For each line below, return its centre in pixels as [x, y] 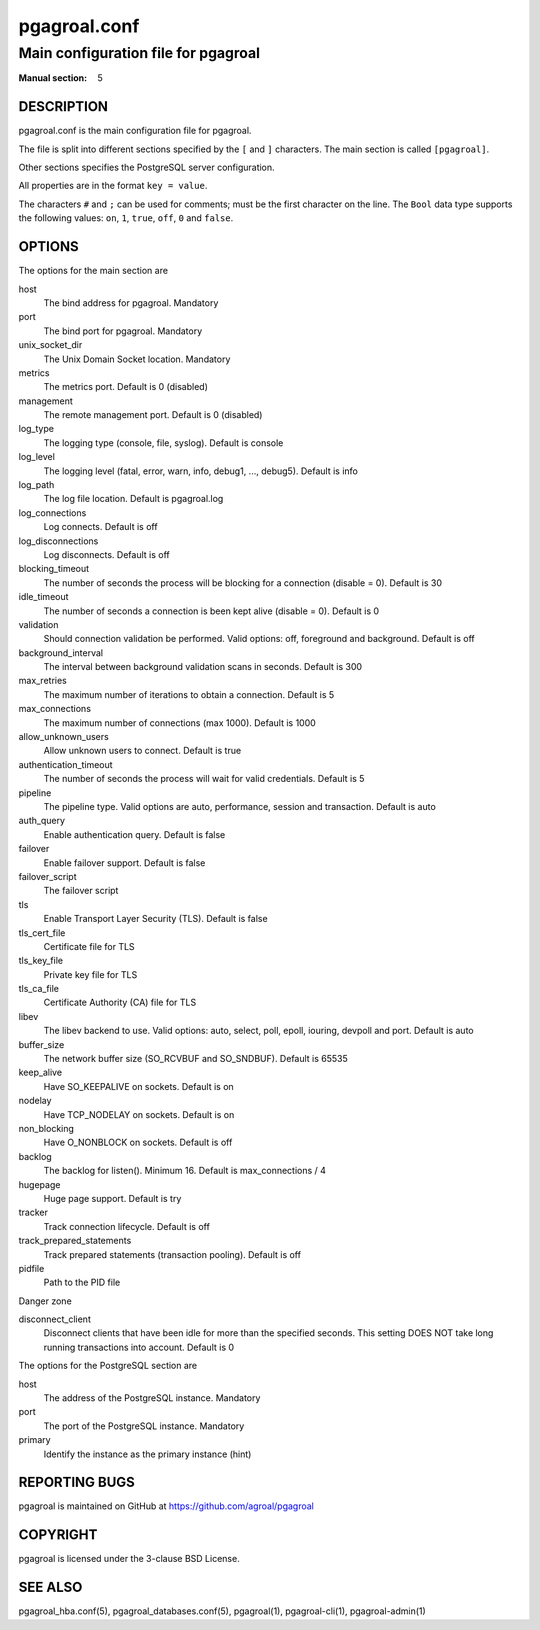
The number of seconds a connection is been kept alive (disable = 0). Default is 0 [211, 611]
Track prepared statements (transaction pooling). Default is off [172, 1254]
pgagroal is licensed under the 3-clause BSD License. [129, 1559]
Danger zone [45, 1301]
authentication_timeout [66, 764]
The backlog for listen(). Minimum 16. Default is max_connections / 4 [185, 1171]
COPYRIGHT [58, 1535]
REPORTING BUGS [76, 1482]
